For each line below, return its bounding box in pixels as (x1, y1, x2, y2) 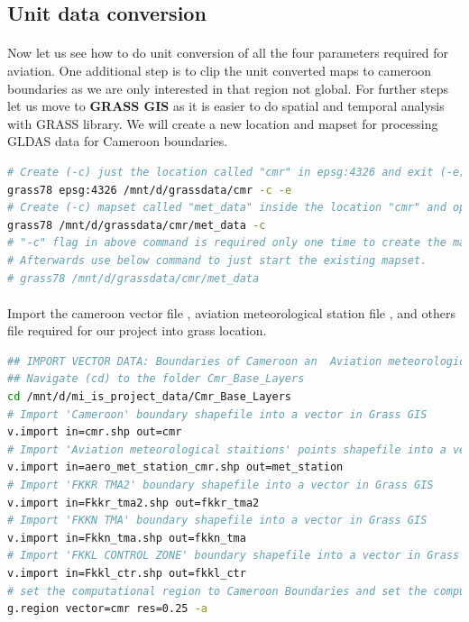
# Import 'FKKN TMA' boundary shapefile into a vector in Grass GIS (7, 514, 428, 527)
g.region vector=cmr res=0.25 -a (7, 602, 207, 616)
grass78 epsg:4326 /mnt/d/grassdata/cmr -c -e (7, 183, 292, 197)
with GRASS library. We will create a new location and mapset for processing (7, 114, 438, 133)
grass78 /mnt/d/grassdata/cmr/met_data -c (7, 218, 266, 232)
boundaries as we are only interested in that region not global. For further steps (7, 78, 448, 97)
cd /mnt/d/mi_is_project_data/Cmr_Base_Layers (7, 390, 291, 404)
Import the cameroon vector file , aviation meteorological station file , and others (7, 303, 455, 322)
